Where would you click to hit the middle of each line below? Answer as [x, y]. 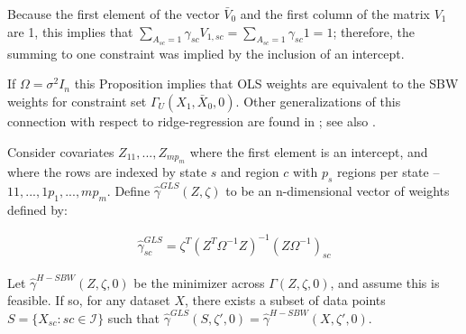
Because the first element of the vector [114, 14]
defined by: [37, 209]
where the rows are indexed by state [107, 171]
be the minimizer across [199, 282]
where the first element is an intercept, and [309, 151]
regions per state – [388, 171]
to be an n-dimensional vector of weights [338, 190]
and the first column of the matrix [335, 14]
